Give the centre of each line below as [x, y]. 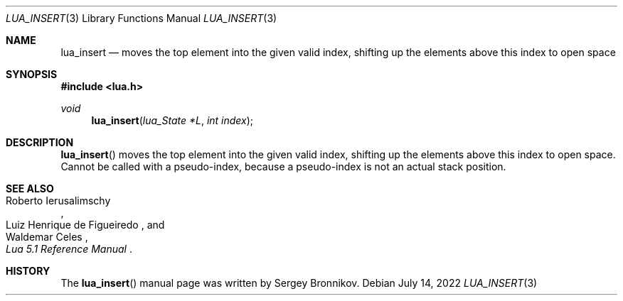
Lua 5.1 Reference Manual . [69, 249]
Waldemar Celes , [47, 237]
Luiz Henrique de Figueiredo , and [85, 225]
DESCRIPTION [40, 142]
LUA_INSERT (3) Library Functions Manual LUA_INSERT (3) [142, 18]
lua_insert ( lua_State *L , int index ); [172, 120]
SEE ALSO [30, 188]
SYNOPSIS [32, 74]
